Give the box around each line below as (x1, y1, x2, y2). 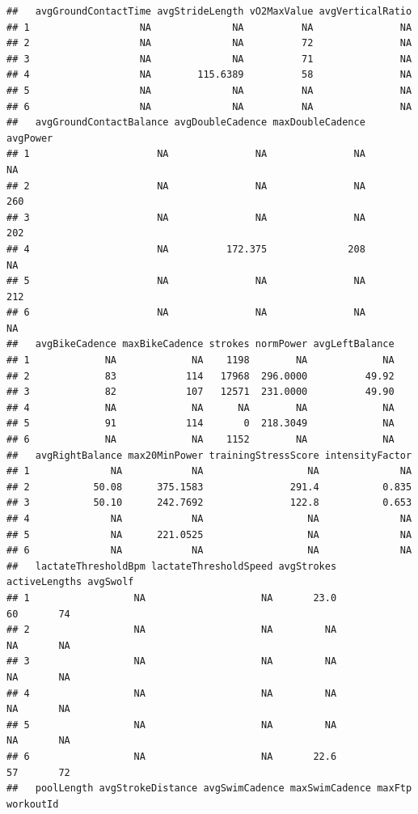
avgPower (6, 132, 53, 144)
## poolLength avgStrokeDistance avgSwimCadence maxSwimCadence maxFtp (6, 782, 412, 795)
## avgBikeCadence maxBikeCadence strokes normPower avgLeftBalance (6, 338, 395, 350)
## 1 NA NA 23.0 (6, 591, 337, 604)
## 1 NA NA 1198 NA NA (6, 354, 395, 367)
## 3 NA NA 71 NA (6, 53, 412, 65)
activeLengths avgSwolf (6, 576, 134, 588)
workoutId (6, 798, 59, 810)
